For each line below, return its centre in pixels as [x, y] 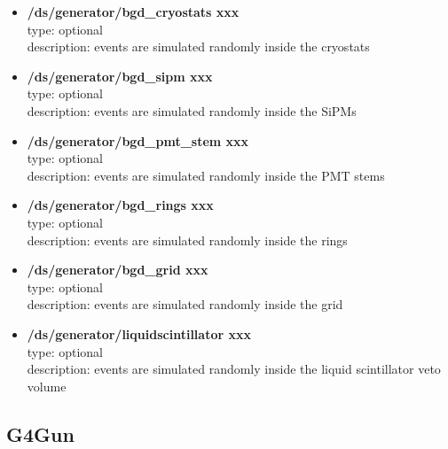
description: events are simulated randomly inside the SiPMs [192, 110]
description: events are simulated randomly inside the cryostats [198, 46]
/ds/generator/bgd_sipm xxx [120, 76]
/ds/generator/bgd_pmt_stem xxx [138, 140]
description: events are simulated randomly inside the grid [185, 304]
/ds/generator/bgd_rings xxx [120, 205]
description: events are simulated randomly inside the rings [187, 240]
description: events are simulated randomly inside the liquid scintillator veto [234, 369]
